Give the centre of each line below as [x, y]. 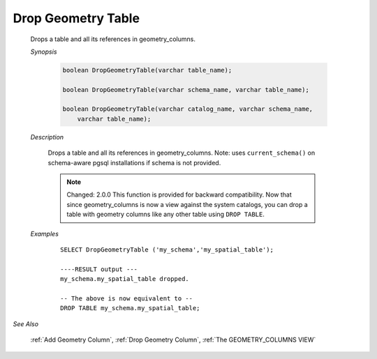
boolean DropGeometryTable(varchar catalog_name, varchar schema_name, [188, 109]
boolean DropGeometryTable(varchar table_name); [147, 70]
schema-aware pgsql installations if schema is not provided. [134, 162]
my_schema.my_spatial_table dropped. [125, 279]
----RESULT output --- [99, 269]
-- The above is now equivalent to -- [127, 298]
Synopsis [44, 52]
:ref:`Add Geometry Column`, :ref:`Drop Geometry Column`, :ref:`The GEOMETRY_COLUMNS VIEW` [173, 340]
